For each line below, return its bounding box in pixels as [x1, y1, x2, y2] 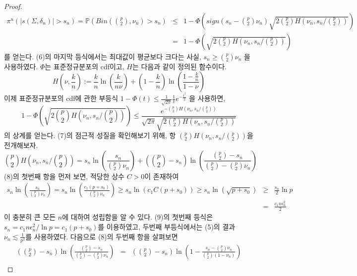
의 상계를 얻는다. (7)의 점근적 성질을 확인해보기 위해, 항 [4, 130, 176, 140]
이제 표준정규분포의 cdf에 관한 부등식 [4, 93, 119, 103]
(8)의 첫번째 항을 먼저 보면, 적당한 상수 [4, 171, 124, 181]
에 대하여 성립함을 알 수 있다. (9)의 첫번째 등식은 [62, 212, 213, 222]
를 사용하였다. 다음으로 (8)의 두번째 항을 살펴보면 [25, 231, 178, 241]
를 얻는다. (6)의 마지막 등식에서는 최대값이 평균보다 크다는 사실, [4, 51, 201, 61]
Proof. [4, 1, 22, 11]
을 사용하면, [189, 93, 226, 103]
